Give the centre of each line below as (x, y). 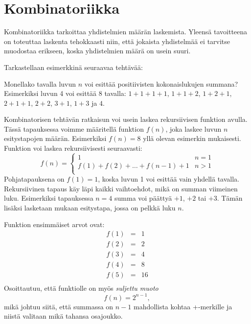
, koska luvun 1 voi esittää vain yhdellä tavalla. (169, 179)
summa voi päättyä (143, 198)
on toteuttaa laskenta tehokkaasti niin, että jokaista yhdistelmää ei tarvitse (117, 41)
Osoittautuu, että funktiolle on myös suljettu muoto (81, 288)
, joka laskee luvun (194, 128)
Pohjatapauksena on (34, 179)
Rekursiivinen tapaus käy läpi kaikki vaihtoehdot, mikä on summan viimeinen (121, 188)
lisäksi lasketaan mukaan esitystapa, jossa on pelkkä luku (90, 208)
